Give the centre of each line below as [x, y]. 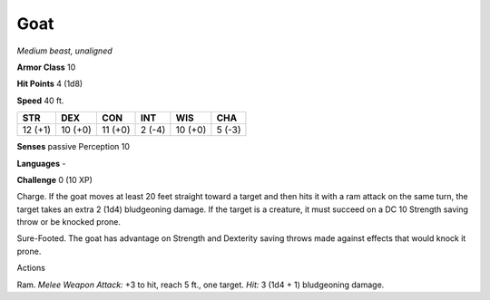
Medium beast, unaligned [64, 51]
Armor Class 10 [46, 67]
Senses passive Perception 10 [73, 147]
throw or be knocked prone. [69, 222]
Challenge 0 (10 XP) [54, 179]
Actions [31, 268]
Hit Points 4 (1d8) [50, 84]
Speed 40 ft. [40, 101]
